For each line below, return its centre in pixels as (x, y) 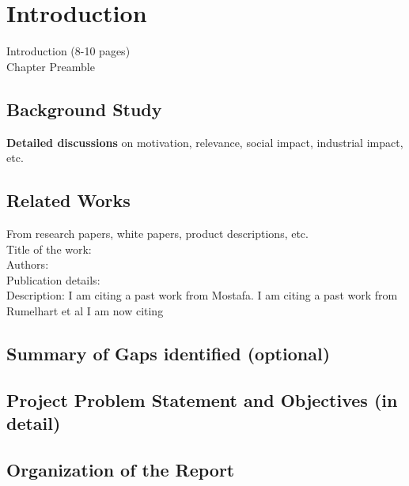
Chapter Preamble (51, 66)
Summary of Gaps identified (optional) (169, 353)
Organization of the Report (121, 469)
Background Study (84, 109)
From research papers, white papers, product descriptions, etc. (157, 233)
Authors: (28, 264)
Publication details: (53, 279)
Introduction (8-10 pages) (68, 51)
